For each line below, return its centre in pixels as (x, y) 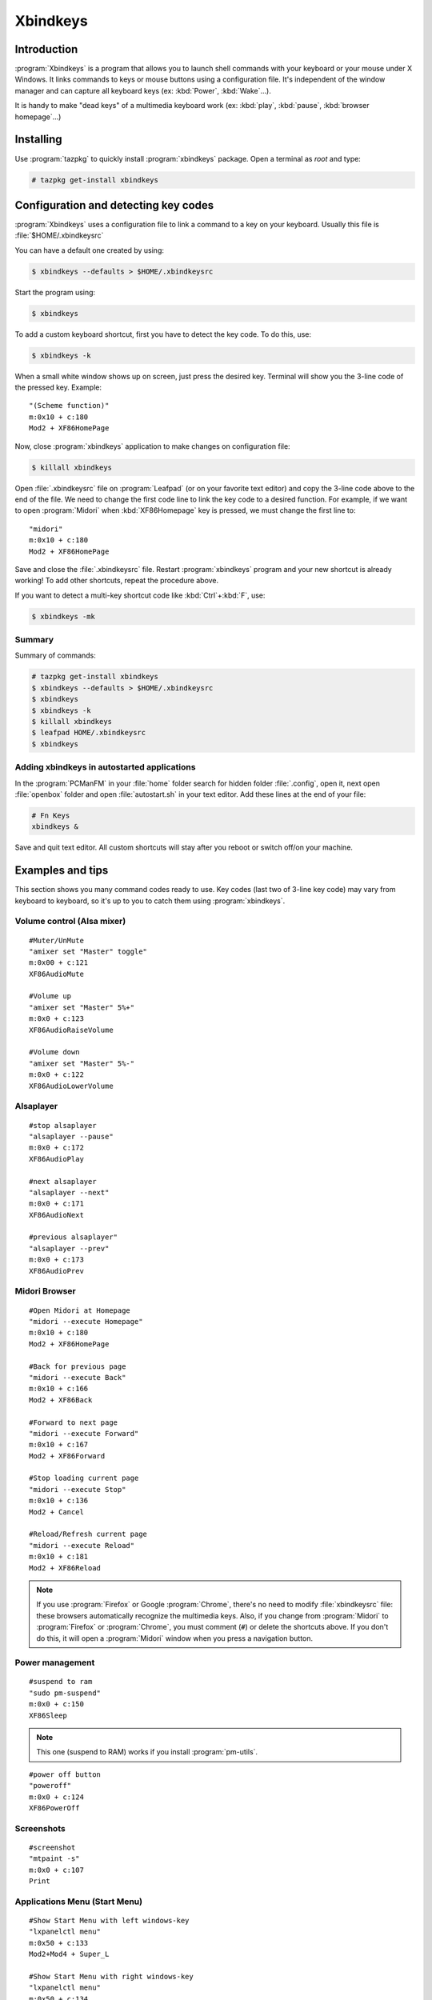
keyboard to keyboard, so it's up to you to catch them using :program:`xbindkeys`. (150, 901)
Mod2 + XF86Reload (65, 1568)
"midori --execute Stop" (78, 1489)
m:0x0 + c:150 (56, 1704)
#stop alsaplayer (63, 1125)
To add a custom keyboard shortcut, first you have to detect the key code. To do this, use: (163, 334)
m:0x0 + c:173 (56, 1260)
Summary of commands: (55, 655)
